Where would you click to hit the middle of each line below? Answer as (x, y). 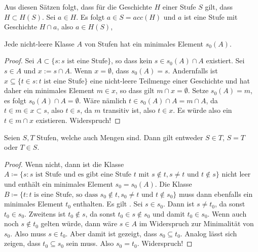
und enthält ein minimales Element (59, 183)
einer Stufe (179, 7)
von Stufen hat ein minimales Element (144, 43)
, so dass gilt (135, 90)
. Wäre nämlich (103, 100)
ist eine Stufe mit (211, 16)
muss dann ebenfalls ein (216, 194)
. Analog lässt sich (209, 233)
